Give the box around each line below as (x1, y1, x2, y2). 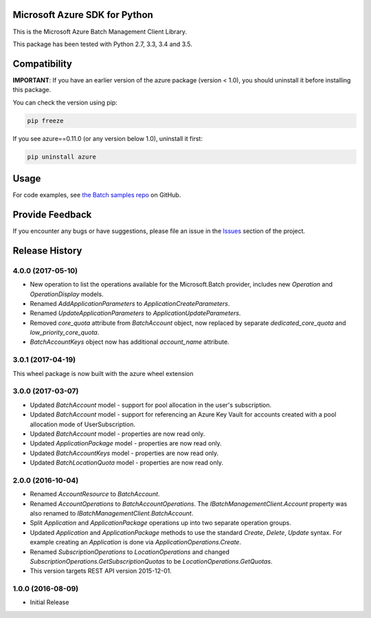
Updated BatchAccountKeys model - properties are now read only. (30, 449, 219, 457)
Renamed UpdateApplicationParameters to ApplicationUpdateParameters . (30, 309, 241, 318)
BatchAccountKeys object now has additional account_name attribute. (30, 338, 229, 346)
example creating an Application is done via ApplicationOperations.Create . (30, 538, 242, 547)
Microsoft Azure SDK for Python (12, 9, 154, 21)
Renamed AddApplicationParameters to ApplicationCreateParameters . (30, 299, 230, 307)
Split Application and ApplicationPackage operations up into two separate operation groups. (30, 519, 291, 527)
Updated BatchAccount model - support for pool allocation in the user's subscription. (30, 401, 272, 409)
